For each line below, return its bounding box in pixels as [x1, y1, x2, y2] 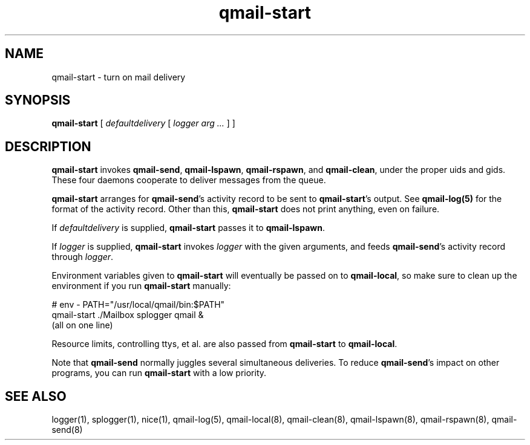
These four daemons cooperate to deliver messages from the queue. [51, 175, 326, 186]
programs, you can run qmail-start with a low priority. [51, 368, 267, 378]
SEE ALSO [5, 388, 67, 404]
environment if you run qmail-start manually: [51, 281, 231, 291]
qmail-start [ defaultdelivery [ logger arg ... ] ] [51, 118, 235, 129]
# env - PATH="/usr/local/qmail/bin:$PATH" [51, 299, 225, 310]
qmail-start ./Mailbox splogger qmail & [51, 310, 204, 320]
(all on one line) [51, 320, 113, 331]
